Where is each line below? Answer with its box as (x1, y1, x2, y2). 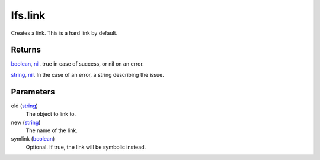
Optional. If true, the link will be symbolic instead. (25, 143, 146, 151)
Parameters (11, 86, 55, 97)
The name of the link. (25, 127, 78, 134)
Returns (11, 45, 41, 55)
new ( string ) (11, 119, 41, 126)
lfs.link (11, 9, 46, 22)
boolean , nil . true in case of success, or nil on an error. (11, 60, 145, 67)
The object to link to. (25, 110, 76, 117)
